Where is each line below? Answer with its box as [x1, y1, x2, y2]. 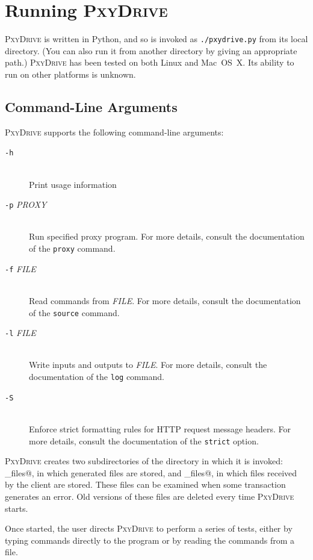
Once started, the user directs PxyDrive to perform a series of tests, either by [5, 522, 293, 535]
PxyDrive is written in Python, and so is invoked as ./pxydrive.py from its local [5, 33, 308, 45]
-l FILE [5, 326, 36, 339]
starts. [5, 502, 28, 514]
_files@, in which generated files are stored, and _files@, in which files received [5, 466, 297, 479]
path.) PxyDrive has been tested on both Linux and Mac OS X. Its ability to [5, 56, 294, 69]
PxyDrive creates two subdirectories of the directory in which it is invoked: [5, 455, 283, 467]
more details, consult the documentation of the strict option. [29, 434, 259, 447]
